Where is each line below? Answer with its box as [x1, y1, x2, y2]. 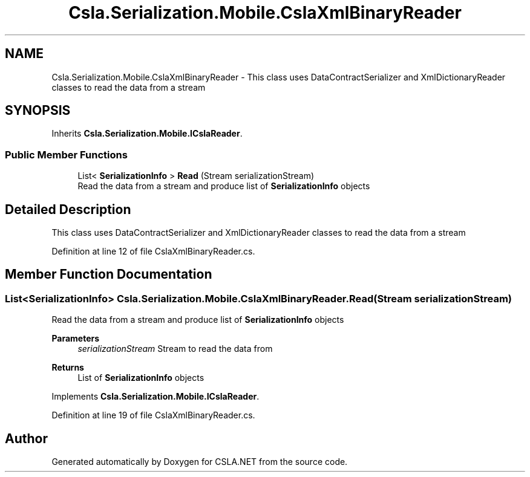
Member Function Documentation [5, 267, 212, 282]
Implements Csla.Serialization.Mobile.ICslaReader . [51, 391, 260, 402]
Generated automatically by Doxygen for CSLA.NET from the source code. [51, 456, 348, 467]
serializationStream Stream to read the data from [77, 343, 273, 354]
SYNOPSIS [5, 103, 71, 118]
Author [5, 430, 48, 446]
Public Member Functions [5, 148, 128, 161]
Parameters [51, 333, 100, 344]
